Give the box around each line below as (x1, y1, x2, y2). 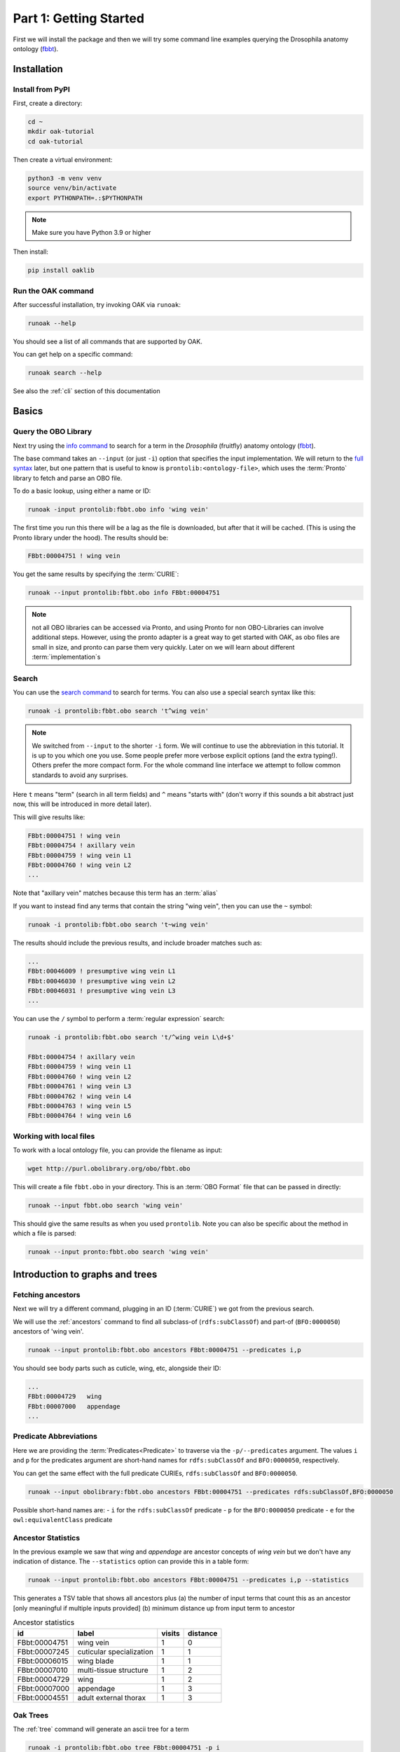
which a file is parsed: (13, 1229, 76, 1238)
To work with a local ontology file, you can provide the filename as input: (13, 1146, 223, 1154)
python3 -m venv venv (27, 174, 102, 182)
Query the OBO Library (13, 427, 92, 437)
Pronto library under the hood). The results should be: (13, 533, 169, 542)
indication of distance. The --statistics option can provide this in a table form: (13, 1557, 249, 1566)
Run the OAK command (13, 286, 95, 296)
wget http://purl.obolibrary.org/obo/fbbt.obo (27, 1165, 191, 1173)
